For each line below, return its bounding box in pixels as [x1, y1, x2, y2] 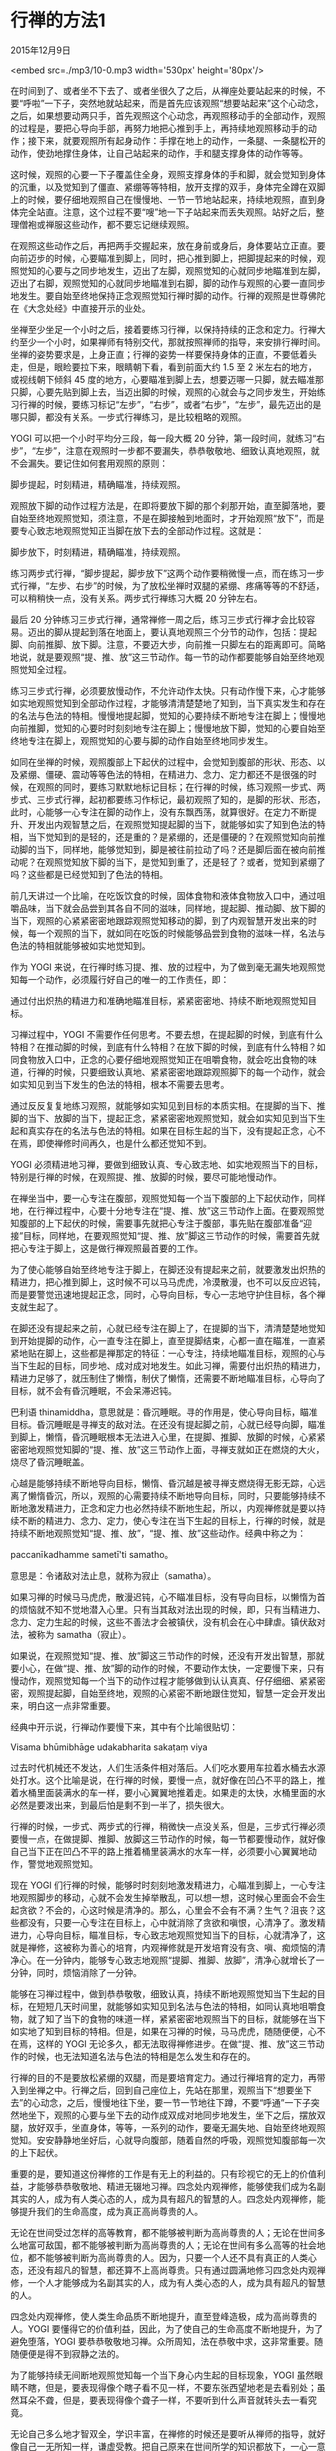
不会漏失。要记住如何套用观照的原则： [10, 457, 168, 469]
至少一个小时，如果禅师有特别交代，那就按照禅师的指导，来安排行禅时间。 [18, 336, 326, 348]
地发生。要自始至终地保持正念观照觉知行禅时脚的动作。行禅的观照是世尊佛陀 [10, 289, 326, 301]
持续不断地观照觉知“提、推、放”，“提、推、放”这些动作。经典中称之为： [10, 1527, 307, 1539]
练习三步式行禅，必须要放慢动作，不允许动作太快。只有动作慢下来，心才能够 [10, 684, 326, 696]
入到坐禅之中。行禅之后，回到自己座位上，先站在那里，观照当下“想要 [10, 2084, 295, 2096]
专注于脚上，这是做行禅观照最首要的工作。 [27, 1242, 203, 1254]
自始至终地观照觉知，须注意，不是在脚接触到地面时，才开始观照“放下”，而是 [10, 512, 325, 524]
